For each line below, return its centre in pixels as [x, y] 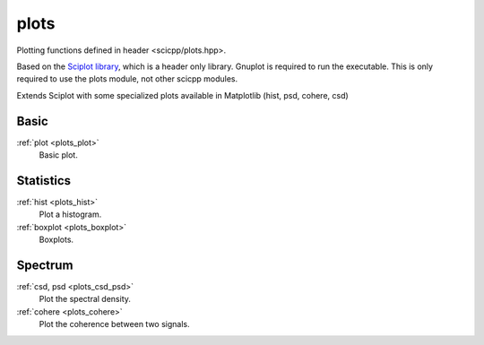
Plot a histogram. [70, 214]
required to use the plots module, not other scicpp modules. [127, 79]
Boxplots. [56, 240]
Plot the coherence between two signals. [114, 324]
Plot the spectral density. [85, 299]
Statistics [44, 181]
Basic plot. [58, 155]
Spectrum [45, 265]
